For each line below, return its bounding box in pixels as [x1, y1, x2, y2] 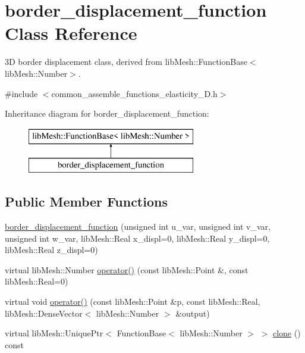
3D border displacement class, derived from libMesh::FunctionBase [5, 55, 247, 68]
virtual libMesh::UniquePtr [5, 327, 103, 339]
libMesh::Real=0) [5, 275, 68, 288]
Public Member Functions [5, 192, 168, 211]
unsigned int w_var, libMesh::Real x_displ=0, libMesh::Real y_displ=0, [5, 232, 270, 244]
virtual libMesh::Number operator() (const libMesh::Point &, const [5, 263, 249, 276]
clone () [272, 327, 301, 339]
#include [5, 87, 38, 99]
